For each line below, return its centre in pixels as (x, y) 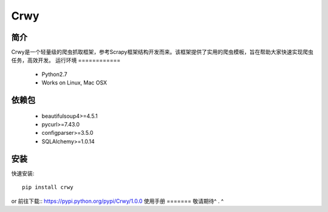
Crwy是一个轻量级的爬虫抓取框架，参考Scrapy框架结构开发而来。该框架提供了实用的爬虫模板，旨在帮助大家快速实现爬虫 (162, 52)
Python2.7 (54, 74)
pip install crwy (48, 187)
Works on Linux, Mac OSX (74, 83)
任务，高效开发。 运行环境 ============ (66, 60)
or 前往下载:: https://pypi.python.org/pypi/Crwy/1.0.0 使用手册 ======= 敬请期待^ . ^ (118, 201)
